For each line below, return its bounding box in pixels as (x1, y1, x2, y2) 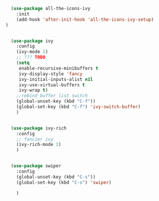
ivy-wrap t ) (18, 87, 48, 93)
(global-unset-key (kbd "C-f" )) (16, 98, 96, 105)
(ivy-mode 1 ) (16, 49, 48, 55)
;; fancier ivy (16, 136, 54, 142)
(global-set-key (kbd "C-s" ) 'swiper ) (16, 179, 112, 186)
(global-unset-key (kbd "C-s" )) (16, 174, 96, 180)
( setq (16, 60, 30, 66)
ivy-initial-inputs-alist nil (18, 76, 93, 82)
